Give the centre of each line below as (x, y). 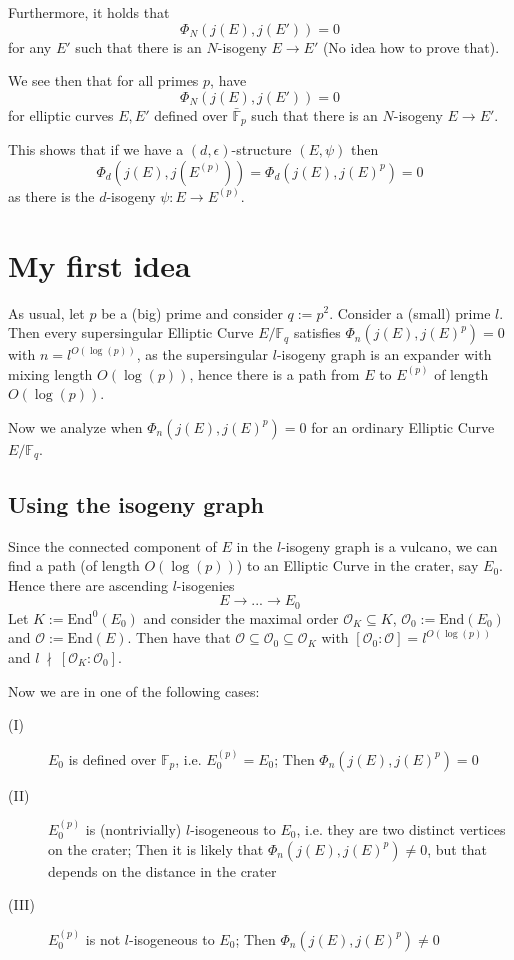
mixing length (50, 373)
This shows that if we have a (96, 149)
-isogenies (205, 584)
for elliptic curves (61, 114)
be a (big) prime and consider (192, 312)
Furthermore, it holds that (89, 12)
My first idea (99, 264)
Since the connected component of (112, 545)
